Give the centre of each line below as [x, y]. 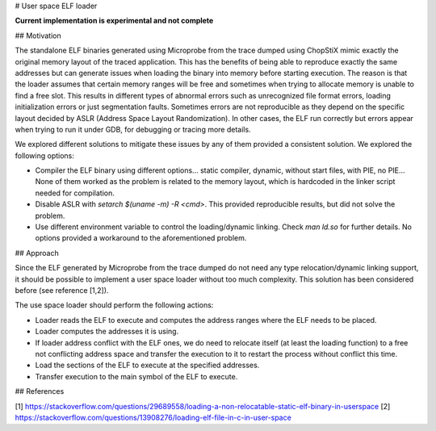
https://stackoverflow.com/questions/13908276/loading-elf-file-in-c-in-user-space [153, 417]
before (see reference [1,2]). [62, 290]
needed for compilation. [75, 193]
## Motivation [38, 36]
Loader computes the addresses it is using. [107, 332]
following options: [44, 155]
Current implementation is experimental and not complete [114, 21]
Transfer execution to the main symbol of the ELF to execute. [136, 376]
